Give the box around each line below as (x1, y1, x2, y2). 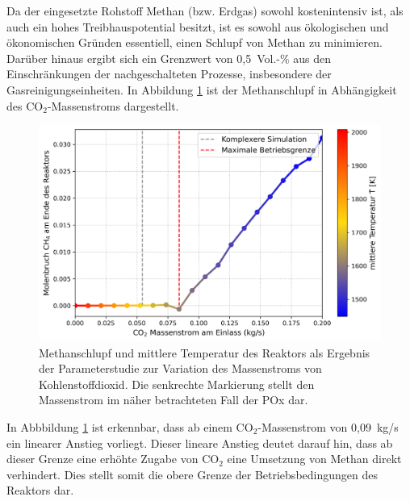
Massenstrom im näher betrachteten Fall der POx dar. (39, 391, 308, 408)
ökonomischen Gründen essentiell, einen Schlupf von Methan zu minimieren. (6, 34, 383, 51)
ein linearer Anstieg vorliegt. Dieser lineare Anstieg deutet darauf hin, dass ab (6, 434, 393, 451)
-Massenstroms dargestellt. (47, 97, 179, 114)
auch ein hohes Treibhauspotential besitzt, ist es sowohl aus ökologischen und (6, 18, 389, 35)
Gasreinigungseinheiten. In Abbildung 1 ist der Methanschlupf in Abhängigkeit (6, 81, 397, 98)
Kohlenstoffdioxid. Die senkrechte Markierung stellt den (39, 375, 315, 392)
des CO (6, 97, 44, 114)
